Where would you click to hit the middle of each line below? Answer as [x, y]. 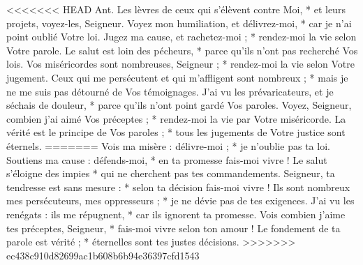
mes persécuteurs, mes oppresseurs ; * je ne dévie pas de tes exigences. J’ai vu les [180, 200]
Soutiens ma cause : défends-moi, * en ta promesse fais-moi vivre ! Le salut [167, 159]
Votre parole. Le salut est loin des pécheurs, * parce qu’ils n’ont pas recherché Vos [182, 50]
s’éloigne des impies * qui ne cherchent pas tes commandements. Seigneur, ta [171, 173]
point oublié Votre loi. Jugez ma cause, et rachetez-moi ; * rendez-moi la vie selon [181, 37]
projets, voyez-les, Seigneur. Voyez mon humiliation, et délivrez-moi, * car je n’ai [179, 23]
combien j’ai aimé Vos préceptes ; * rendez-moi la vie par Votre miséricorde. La [176, 118]
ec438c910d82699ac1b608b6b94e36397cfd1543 [103, 255]
